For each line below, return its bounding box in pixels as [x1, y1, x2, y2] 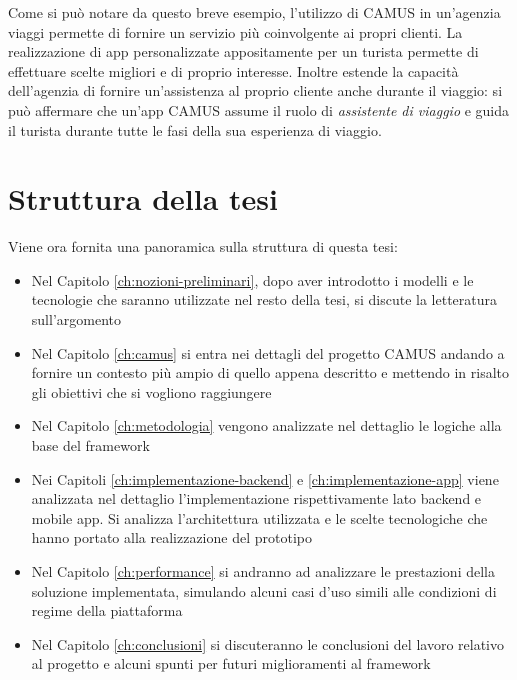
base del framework [31, 435, 150, 456]
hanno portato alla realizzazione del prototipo [31, 527, 312, 548]
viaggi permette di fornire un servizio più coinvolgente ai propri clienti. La [8, 21, 463, 42]
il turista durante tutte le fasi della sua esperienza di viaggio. [8, 119, 382, 140]
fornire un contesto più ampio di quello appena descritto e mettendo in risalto [31, 362, 509, 383]
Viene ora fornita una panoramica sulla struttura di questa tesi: [8, 236, 398, 257]
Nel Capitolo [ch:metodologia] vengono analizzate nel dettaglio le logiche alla [31, 415, 502, 436]
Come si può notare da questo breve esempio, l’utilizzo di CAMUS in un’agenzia [8, 2, 501, 22]
